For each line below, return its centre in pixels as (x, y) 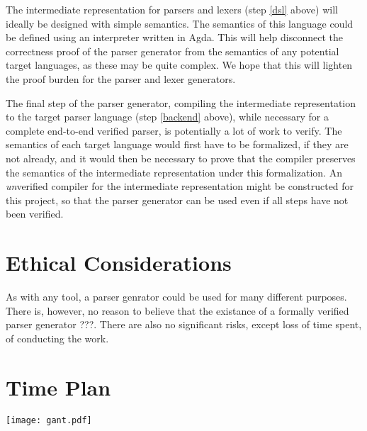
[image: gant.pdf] (49, 420)
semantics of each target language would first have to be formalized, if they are (177, 144)
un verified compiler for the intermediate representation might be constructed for (180, 186)
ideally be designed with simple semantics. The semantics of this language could (180, 23)
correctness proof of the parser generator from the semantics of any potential (173, 51)
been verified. (35, 214)
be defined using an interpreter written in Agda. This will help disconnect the (175, 37)
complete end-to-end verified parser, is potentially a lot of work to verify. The (174, 130)
